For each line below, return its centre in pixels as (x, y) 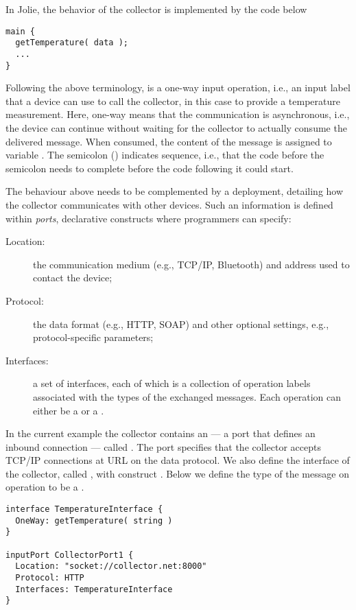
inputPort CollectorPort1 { (70, 555)
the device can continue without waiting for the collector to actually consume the (176, 128)
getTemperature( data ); (72, 43)
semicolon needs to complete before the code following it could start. (150, 168)
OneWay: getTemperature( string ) (94, 520)
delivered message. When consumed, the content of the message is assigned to (169, 141)
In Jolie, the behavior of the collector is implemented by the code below (156, 9)
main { (20, 31)
